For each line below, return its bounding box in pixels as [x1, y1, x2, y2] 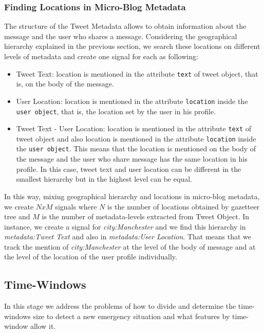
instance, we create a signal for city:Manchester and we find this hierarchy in [4, 221, 246, 232]
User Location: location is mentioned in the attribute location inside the [16, 95, 248, 106]
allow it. [30, 321, 56, 331]
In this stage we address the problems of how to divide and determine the [4, 301, 236, 311]
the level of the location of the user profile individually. [4, 251, 177, 262]
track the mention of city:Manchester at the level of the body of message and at [4, 241, 256, 252]
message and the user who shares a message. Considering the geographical [4, 30, 237, 41]
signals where [55, 201, 97, 212]
